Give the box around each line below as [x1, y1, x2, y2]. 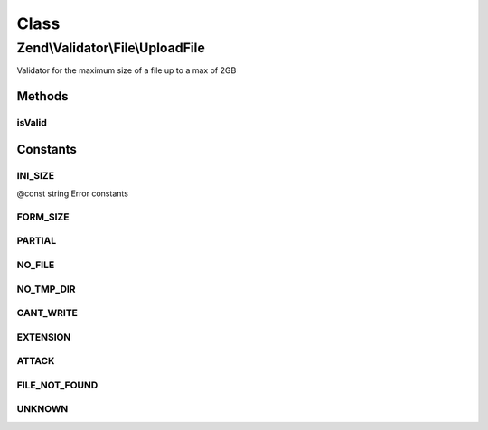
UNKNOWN [16, 403, 69, 416]
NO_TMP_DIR [16, 283, 76, 295]
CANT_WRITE [16, 307, 79, 320]
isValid [16, 117, 47, 129]
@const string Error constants [16, 188, 128, 199]
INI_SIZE [16, 169, 54, 182]
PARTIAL [16, 235, 57, 248]
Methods [16, 89, 69, 104]
